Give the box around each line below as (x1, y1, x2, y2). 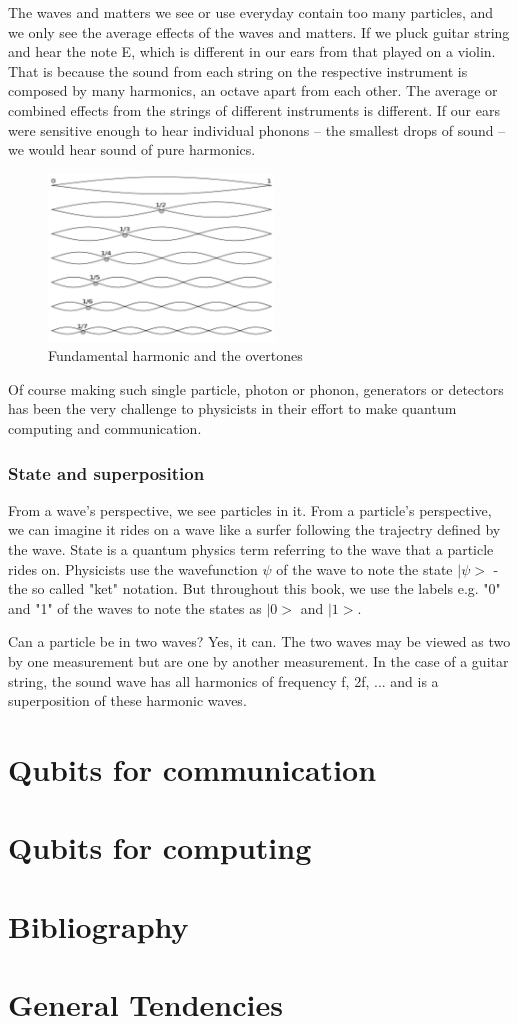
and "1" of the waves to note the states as (8, 597, 262, 618)
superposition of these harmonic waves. (8, 690, 247, 711)
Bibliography (8, 905, 189, 946)
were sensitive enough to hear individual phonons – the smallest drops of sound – (8, 119, 506, 140)
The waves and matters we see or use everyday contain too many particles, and (8, 2, 494, 22)
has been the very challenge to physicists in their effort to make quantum (8, 398, 457, 419)
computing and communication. (8, 417, 202, 438)
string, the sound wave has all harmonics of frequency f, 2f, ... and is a (8, 670, 439, 691)
